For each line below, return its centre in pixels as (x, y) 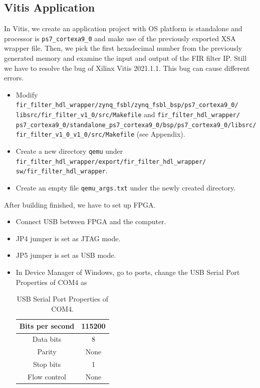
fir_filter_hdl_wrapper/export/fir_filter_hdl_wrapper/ (111, 162)
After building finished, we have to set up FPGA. (80, 204)
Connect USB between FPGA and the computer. (91, 221)
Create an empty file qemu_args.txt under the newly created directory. (126, 188)
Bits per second (47, 326)
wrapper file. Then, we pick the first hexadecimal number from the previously (123, 48)
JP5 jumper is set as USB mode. (66, 255)
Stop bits (47, 364)
